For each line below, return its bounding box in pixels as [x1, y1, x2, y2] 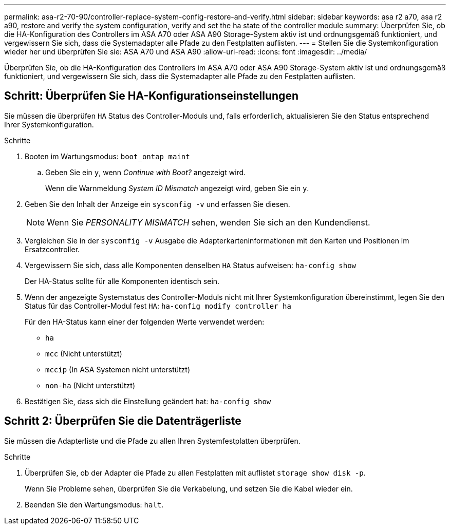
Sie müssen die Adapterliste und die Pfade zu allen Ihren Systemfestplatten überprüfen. [4, 436, 301, 445]
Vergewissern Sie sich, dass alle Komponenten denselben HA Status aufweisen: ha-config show [25, 260, 356, 270]
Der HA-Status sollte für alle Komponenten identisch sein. [25, 276, 220, 286]
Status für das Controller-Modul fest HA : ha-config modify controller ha [25, 301, 291, 310]
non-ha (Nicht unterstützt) [45, 381, 136, 390]
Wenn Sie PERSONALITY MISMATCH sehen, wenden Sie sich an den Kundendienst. [47, 217, 370, 228]
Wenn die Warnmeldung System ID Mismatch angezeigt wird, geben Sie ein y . [45, 183, 309, 193]
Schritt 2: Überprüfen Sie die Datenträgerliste [4, 414, 241, 428]
